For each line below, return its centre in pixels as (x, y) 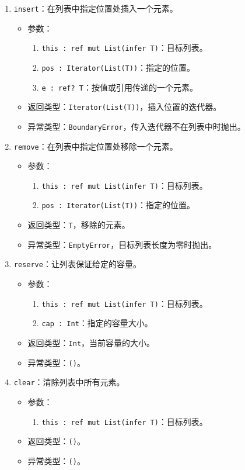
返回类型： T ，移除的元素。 (79, 225)
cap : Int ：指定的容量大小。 (97, 323)
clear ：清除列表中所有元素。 (69, 382)
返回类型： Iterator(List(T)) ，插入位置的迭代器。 (125, 107)
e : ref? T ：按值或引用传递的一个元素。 (120, 87)
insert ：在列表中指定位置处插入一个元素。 (96, 8)
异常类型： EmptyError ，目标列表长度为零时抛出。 (122, 244)
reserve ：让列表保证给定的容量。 (77, 264)
